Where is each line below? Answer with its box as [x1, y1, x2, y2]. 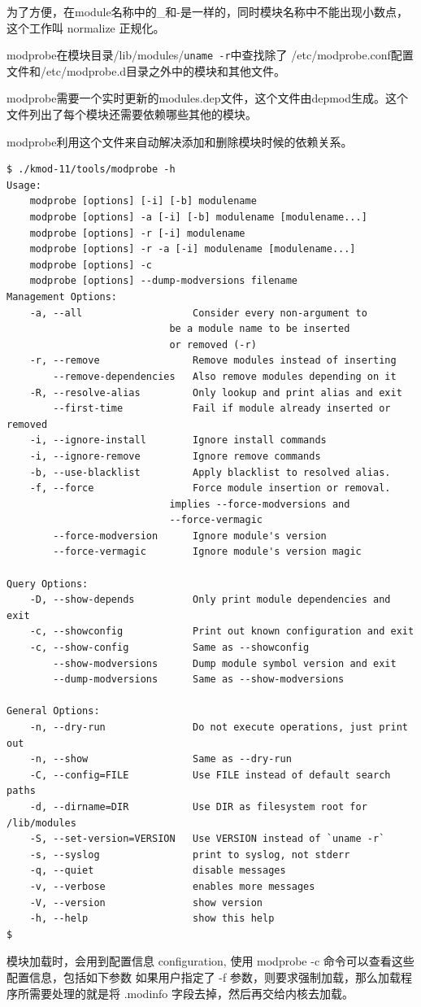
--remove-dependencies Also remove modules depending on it [53, 370, 397, 382]
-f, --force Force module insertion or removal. [29, 482, 391, 495]
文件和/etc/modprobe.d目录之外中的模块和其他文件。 [7, 62, 286, 79]
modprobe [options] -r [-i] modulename [29, 227, 245, 239]
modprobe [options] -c [29, 259, 152, 271]
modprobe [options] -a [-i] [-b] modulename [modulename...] [29, 211, 367, 223]
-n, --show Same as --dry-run [29, 753, 292, 765]
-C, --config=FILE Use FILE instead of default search [29, 769, 391, 781]
